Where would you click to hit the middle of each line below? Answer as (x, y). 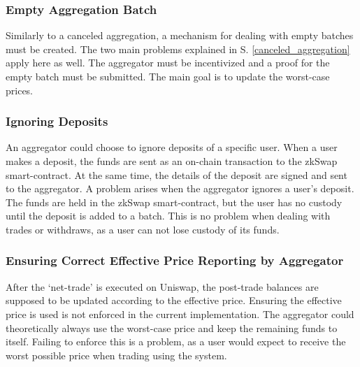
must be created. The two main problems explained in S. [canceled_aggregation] (178, 49)
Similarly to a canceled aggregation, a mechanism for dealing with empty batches (180, 35)
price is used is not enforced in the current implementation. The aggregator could (180, 314)
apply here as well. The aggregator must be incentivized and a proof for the (168, 63)
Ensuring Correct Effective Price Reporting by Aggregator (175, 260)
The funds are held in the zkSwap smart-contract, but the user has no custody (174, 202)
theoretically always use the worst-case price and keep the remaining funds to (172, 328)
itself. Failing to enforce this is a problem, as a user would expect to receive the (176, 341)
